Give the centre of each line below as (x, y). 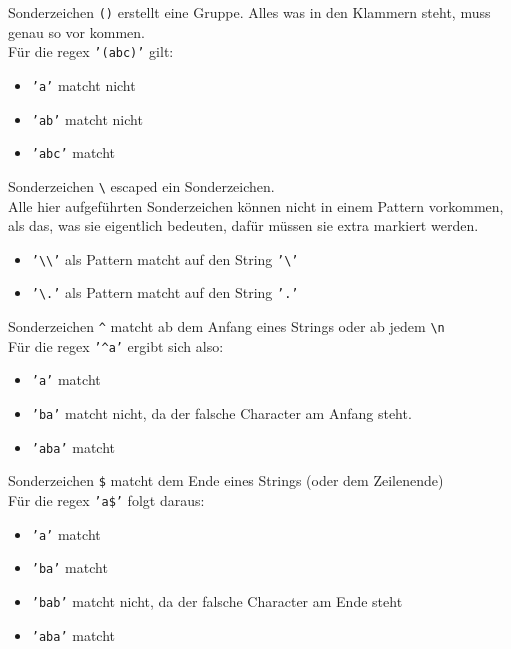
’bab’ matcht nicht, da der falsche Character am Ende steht (217, 600)
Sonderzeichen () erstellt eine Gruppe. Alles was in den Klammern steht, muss (249, 12)
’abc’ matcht (73, 152)
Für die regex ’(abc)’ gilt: (91, 51)
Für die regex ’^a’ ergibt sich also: (116, 345)
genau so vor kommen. (76, 31)
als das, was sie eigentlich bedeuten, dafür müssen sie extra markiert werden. (243, 225)
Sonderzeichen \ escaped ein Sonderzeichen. (141, 185)
